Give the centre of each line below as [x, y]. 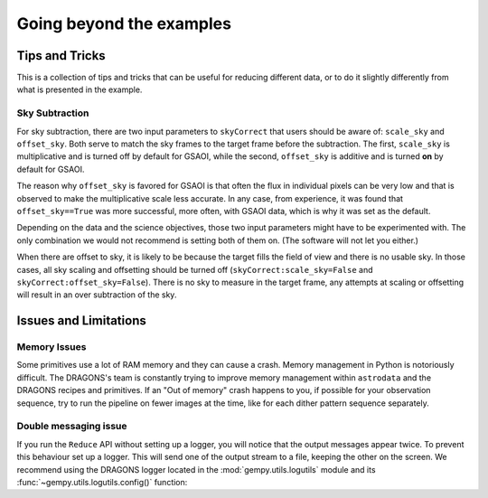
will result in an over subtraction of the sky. [97, 295]
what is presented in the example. [80, 89]
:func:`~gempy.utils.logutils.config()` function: [102, 482]
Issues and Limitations [81, 321]
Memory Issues [52, 347]
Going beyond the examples [124, 23]
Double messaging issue [72, 427]
